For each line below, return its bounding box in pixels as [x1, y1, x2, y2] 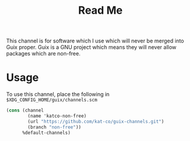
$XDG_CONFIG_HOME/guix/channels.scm [6, 97, 97, 103]
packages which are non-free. [6, 50, 81, 57]
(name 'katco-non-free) [27, 113, 87, 119]
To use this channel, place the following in [6, 91, 110, 98]
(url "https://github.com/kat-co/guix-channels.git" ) [27, 118, 164, 124]
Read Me [78, 4, 123, 17]
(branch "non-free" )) [27, 124, 82, 130]
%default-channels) [22, 130, 71, 136]
